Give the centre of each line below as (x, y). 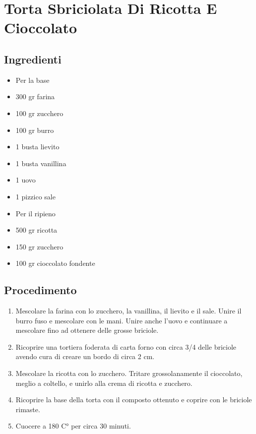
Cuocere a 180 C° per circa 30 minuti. (73, 426)
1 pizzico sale (35, 196)
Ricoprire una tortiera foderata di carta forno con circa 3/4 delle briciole (126, 346)
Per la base (32, 80)
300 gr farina (35, 96)
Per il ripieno (35, 213)
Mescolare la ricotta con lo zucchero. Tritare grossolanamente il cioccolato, (129, 373)
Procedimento (40, 290)
